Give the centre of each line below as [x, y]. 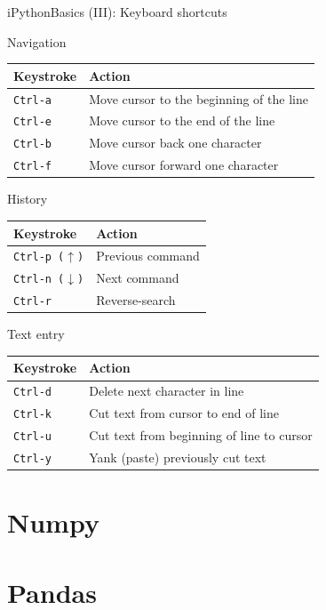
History [28, 199]
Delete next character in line [167, 391]
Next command [138, 278]
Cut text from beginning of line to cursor [201, 435]
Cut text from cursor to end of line [184, 413]
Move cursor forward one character [184, 165]
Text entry [36, 334]
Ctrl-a [32, 100]
